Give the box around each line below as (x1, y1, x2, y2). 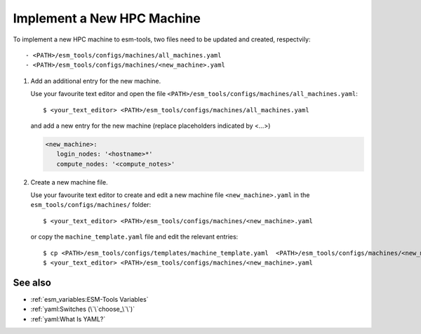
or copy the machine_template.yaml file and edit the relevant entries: (30, 232, 239, 241)
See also (13, 276, 52, 288)
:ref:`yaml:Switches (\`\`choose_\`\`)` (30, 305, 135, 314)
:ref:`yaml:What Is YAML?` (30, 314, 106, 323)
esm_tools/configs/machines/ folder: (30, 201, 152, 209)
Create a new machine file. (30, 178, 108, 186)
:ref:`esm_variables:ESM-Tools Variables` (30, 295, 149, 303)
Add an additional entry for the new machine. (30, 76, 161, 85)
